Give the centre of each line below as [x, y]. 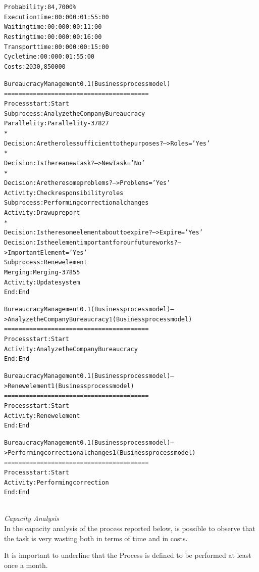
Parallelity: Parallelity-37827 [57, 124]
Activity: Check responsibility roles [64, 193]
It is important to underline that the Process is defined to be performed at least [128, 555]
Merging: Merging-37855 [42, 273]
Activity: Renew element [42, 416]
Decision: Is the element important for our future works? [91, 243]
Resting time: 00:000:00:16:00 [53, 37]
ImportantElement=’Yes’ [47, 252]
